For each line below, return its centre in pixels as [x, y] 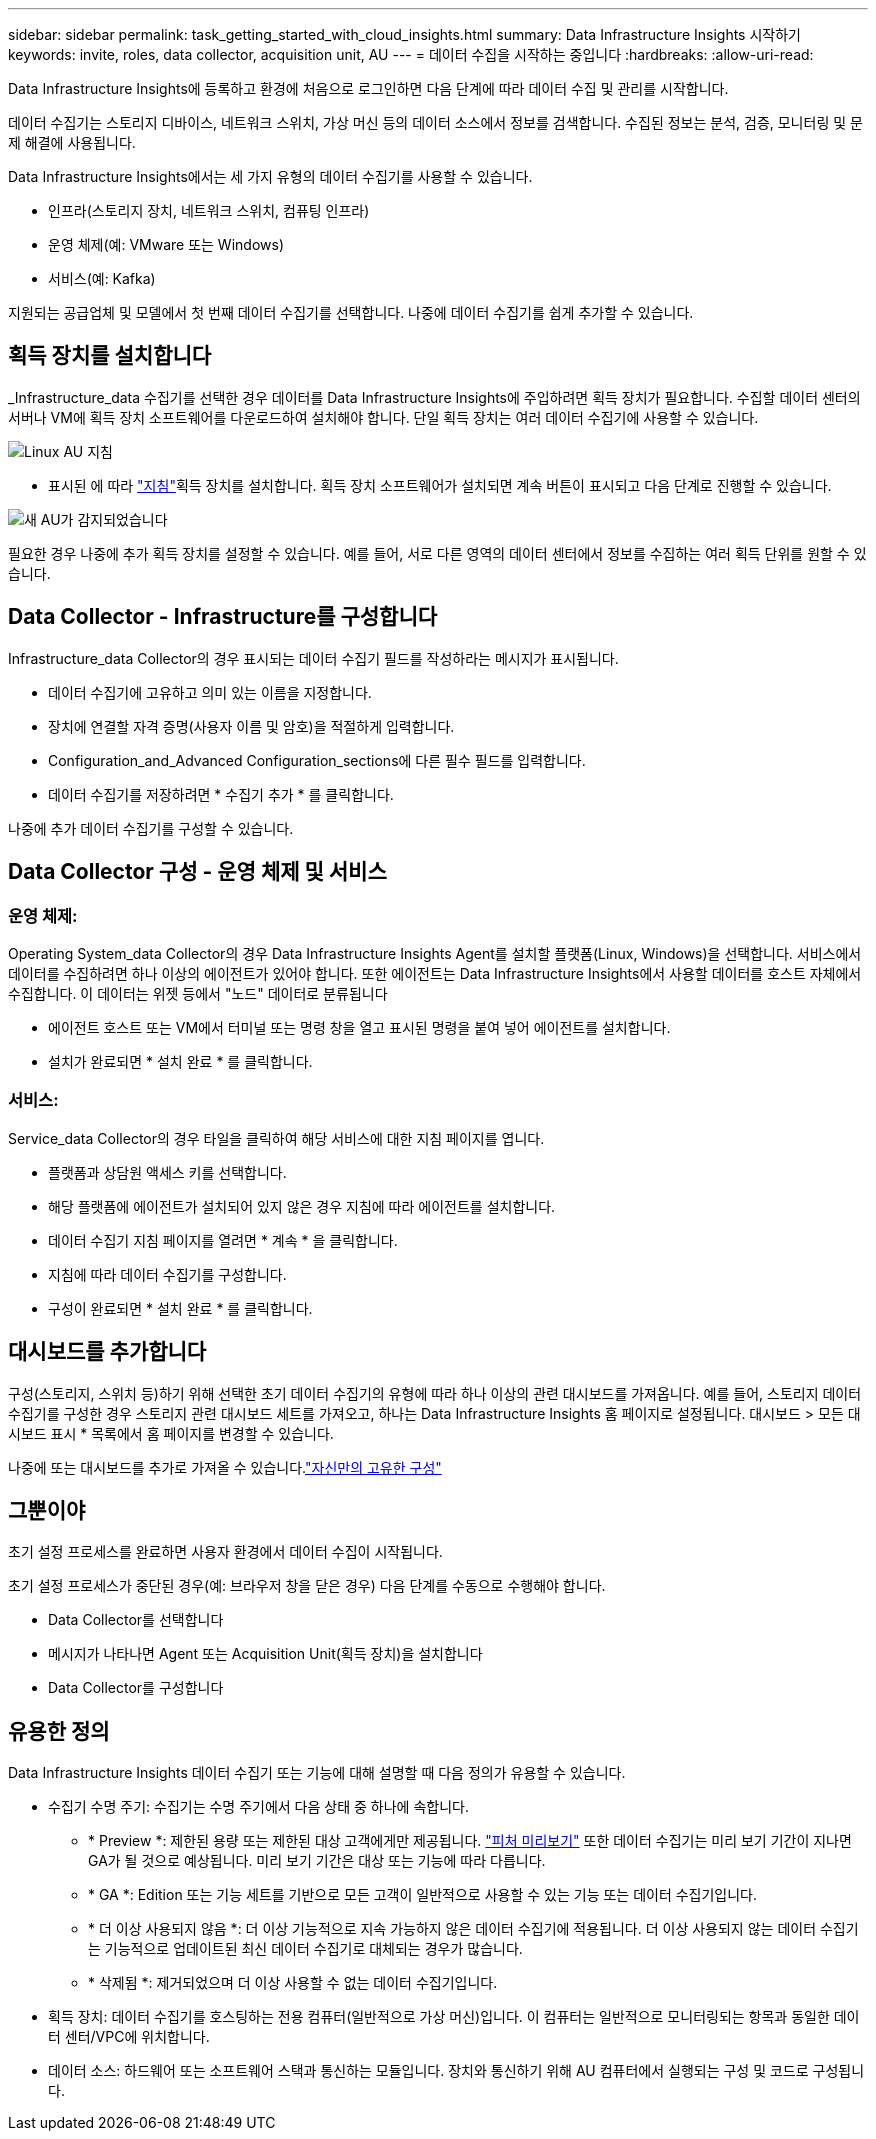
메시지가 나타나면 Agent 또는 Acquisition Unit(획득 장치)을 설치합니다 [265, 1654]
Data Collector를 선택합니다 [136, 1620]
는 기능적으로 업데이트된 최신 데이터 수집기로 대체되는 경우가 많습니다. [305, 1949]
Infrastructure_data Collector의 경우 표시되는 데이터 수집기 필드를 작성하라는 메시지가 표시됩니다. [313, 658]
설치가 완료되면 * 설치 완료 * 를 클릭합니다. [180, 1061]
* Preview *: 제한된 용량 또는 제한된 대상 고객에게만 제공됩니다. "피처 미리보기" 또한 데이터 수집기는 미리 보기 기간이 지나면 [470, 1841]
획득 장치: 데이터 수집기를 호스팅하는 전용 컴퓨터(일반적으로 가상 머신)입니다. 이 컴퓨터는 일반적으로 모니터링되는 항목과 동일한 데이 [454, 2017]
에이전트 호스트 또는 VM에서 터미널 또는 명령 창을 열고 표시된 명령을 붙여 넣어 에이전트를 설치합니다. [359, 1027]
